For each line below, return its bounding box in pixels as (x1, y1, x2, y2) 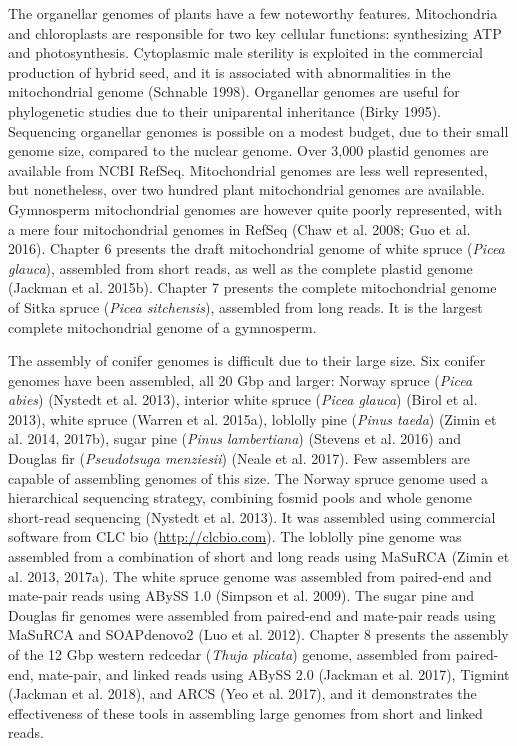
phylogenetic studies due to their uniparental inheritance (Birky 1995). (8, 100, 441, 121)
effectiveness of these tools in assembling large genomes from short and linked (8, 702, 483, 723)
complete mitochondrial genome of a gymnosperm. (8, 316, 317, 337)
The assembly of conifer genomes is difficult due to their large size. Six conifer (8, 350, 486, 371)
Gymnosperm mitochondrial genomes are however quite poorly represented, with (8, 198, 503, 219)
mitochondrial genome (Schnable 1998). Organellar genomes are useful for (8, 81, 460, 102)
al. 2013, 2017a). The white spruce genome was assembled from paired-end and (8, 565, 492, 586)
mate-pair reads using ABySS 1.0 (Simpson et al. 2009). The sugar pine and (8, 585, 475, 606)
